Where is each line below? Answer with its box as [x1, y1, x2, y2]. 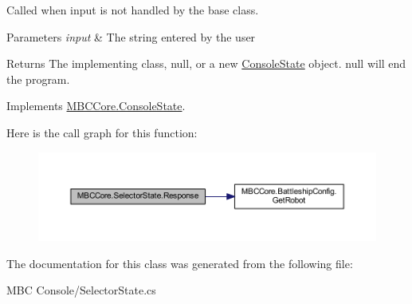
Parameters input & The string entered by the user [6, 28, 256, 45]
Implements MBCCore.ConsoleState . [6, 97, 186, 114]
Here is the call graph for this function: [6, 124, 198, 140]
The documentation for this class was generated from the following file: [6, 255, 353, 271]
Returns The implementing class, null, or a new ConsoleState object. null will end [6, 55, 406, 72]
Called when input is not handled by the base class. [6, 2, 259, 18]
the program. [6, 70, 70, 87]
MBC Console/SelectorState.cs [6, 282, 156, 298]
